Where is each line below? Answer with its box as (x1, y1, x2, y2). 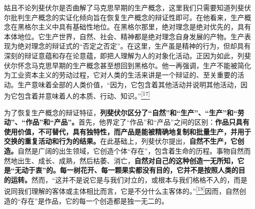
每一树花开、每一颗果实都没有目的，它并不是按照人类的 (59, 165, 238, 175)
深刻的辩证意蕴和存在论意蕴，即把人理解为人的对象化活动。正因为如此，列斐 (4, 50, 251, 60)
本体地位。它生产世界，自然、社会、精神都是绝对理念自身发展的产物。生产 (4, 31, 244, 41)
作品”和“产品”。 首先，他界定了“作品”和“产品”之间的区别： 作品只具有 (25, 117, 250, 127)
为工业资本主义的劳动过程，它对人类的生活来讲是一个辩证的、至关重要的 (4, 70, 237, 80)
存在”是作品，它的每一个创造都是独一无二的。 (21, 195, 169, 206)
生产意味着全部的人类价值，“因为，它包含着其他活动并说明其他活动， (17, 79, 241, 89)
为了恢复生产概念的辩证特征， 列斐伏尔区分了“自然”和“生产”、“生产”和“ (4, 107, 237, 117)
